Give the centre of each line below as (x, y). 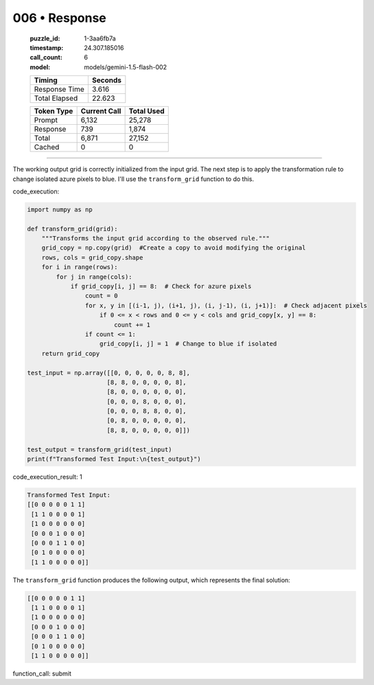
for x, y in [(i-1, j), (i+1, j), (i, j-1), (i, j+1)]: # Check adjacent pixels (226, 305)
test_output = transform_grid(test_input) (100, 449)
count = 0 (101, 296)
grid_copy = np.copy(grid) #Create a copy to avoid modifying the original (174, 248)
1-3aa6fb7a (100, 38)
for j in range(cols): (94, 277)
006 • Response (59, 18)
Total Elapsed (56, 98)
